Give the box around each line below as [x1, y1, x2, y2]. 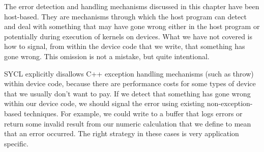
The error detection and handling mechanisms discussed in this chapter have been [4, 1, 259, 11]
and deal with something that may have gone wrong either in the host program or [4, 21, 260, 32]
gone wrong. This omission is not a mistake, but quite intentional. [4, 50, 210, 61]
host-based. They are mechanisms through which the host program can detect [4, 11, 247, 21]
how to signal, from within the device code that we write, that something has [4, 41, 245, 52]
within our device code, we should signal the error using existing [4, 98, 205, 109]
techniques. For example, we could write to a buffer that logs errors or [23, 108, 243, 118]
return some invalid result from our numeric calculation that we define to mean [4, 118, 251, 129]
